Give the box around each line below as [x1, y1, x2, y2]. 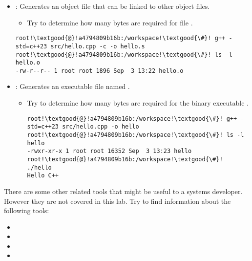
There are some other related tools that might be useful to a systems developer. [4, 186, 243, 196]
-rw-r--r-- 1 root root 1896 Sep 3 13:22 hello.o [15, 67, 184, 74]
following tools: [4, 205, 49, 216]
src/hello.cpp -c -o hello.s [50, 43, 145, 50]
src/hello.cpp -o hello [62, 123, 139, 130]
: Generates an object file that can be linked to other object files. [15, 1, 210, 11]
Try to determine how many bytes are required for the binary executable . [27, 98, 249, 108]
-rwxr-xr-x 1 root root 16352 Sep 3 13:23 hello [27, 148, 192, 155]
